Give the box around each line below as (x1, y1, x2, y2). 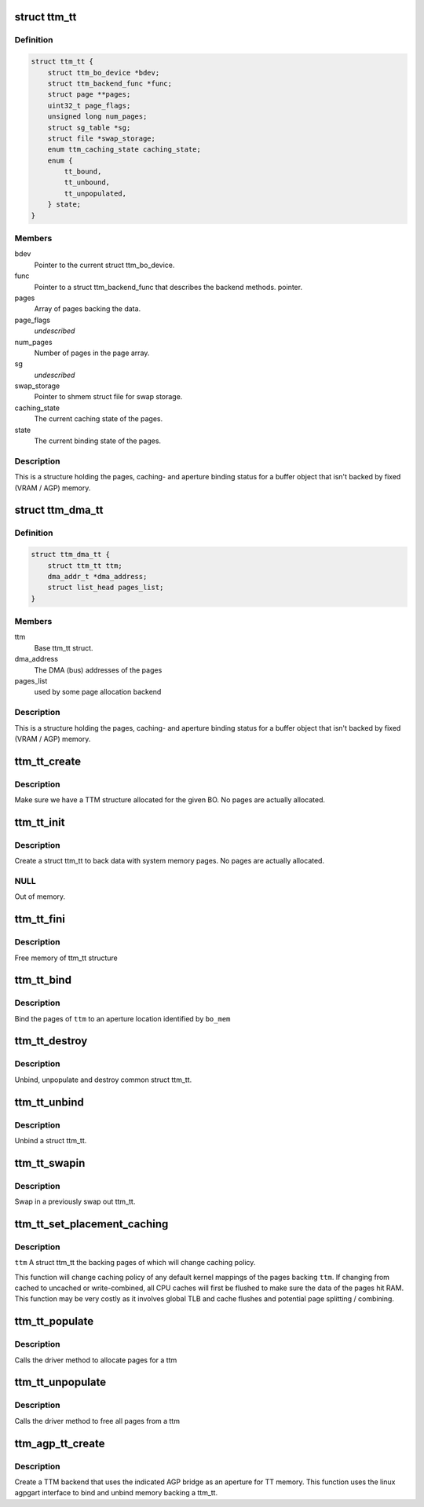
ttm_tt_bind (14, 973, 72, 987)
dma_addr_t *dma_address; (47, 572, 148, 581)
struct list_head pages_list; (47, 583, 164, 592)
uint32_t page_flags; (47, 101, 131, 110)
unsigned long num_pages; (47, 112, 148, 121)
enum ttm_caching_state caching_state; (47, 145, 202, 154)
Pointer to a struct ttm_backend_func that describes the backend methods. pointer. (34, 282, 302, 291)
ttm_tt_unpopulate (14, 1376, 106, 1389)
